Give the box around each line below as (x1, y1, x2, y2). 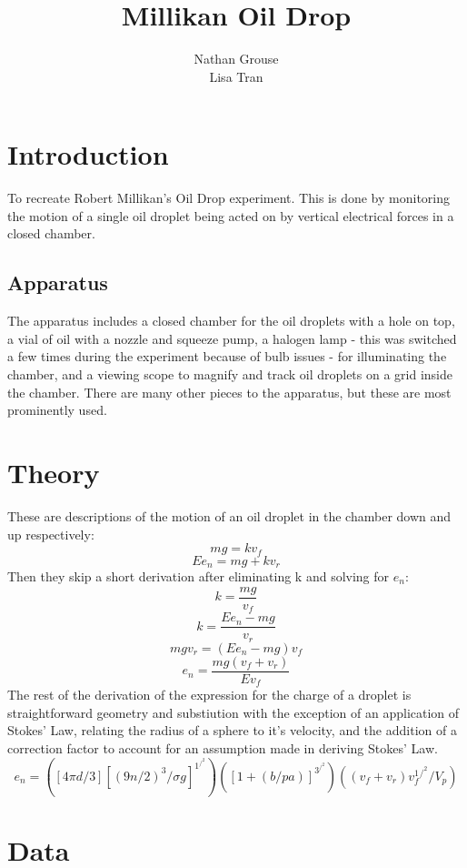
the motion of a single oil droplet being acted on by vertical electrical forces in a (7, 206, 454, 225)
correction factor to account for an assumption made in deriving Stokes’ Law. (7, 738, 438, 757)
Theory (7, 453, 100, 490)
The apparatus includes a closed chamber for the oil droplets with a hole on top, (7, 311, 455, 330)
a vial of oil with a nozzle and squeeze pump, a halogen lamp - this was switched (7, 328, 457, 348)
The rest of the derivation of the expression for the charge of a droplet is (7, 685, 412, 704)
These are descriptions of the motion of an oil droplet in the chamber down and (7, 506, 452, 525)
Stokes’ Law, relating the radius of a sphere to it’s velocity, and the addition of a (7, 721, 457, 740)
